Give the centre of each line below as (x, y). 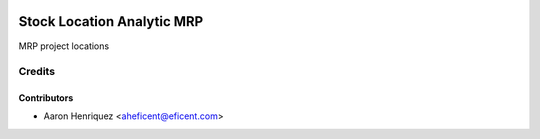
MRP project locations (64, 46)
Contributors (46, 98)
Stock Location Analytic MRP (111, 21)
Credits (36, 72)
